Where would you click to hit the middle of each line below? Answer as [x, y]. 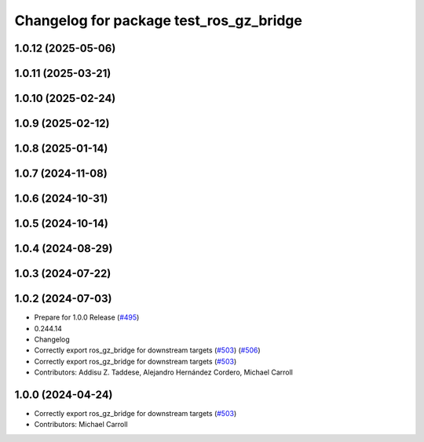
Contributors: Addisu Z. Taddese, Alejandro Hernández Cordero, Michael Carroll [164, 372]
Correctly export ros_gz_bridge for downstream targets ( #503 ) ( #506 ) [147, 350]
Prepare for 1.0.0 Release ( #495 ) [87, 317]
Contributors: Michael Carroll [81, 425]
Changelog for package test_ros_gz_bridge [158, 20]
